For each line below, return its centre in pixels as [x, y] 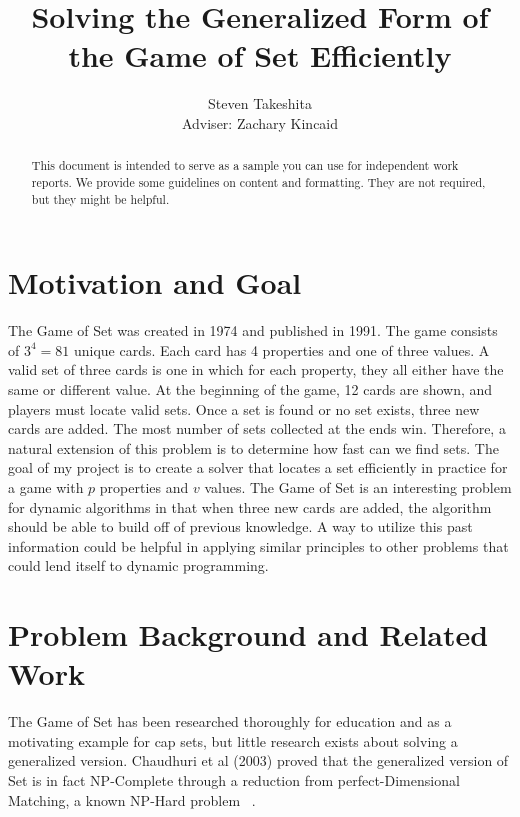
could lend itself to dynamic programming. [138, 565]
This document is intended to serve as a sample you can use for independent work [245, 165]
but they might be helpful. [100, 198]
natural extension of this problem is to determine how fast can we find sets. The [253, 447]
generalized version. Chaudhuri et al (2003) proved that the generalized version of [258, 760]
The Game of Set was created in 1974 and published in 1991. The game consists [253, 330]
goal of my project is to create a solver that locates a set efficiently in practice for [258, 467]
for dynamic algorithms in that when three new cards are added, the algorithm [250, 506]
